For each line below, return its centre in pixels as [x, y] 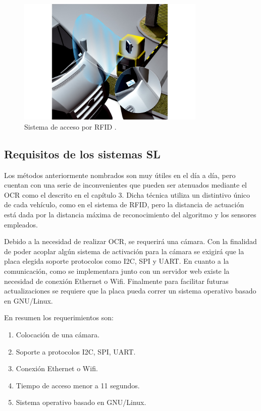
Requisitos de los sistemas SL [82, 154]
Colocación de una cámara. [58, 334]
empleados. [21, 224]
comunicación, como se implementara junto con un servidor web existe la [117, 271]
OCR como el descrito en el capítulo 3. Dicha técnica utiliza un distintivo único [127, 194]
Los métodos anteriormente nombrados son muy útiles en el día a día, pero [120, 175]
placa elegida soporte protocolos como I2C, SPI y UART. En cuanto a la [117, 261]
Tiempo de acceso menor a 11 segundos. [78, 385]
